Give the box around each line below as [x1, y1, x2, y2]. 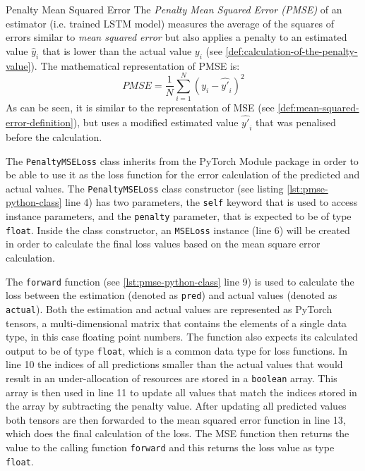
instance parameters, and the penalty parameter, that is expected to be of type [6, 209, 352, 224]
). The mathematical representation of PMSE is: [30, 58, 240, 73]
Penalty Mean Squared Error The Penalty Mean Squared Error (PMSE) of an [6, 2, 342, 16]
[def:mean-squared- [277, 100, 359, 115]
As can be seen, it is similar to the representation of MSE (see [6, 100, 275, 115]
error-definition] [6, 115, 73, 130]
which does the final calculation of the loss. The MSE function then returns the [6, 426, 349, 441]
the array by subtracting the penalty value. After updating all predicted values [6, 398, 347, 413]
